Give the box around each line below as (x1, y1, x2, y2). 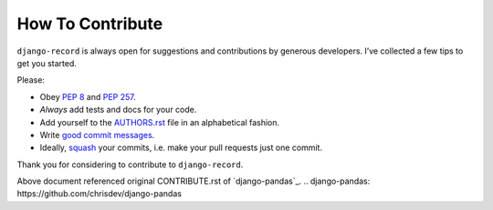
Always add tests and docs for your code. (39, 105, 197, 115)
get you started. (16, 57, 78, 68)
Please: (16, 75, 46, 85)
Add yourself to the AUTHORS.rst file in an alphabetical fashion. (39, 116, 280, 127)
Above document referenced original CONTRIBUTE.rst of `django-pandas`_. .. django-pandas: (16, 175, 371, 186)
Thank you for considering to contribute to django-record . (16, 159, 244, 170)
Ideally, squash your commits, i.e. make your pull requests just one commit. (39, 142, 323, 154)
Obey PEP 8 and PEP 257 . (39, 91, 136, 102)
